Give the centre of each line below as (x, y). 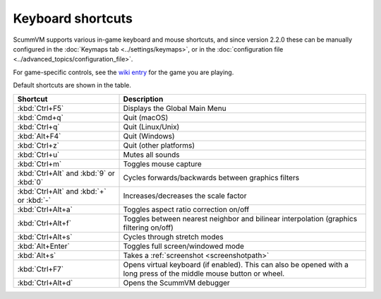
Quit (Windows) (149, 136)
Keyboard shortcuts (73, 18)
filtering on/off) (149, 228)
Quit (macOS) (146, 117)
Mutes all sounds (151, 154)
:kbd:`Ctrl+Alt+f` (44, 223)
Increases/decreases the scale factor (185, 196)
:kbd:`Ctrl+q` (38, 127)
